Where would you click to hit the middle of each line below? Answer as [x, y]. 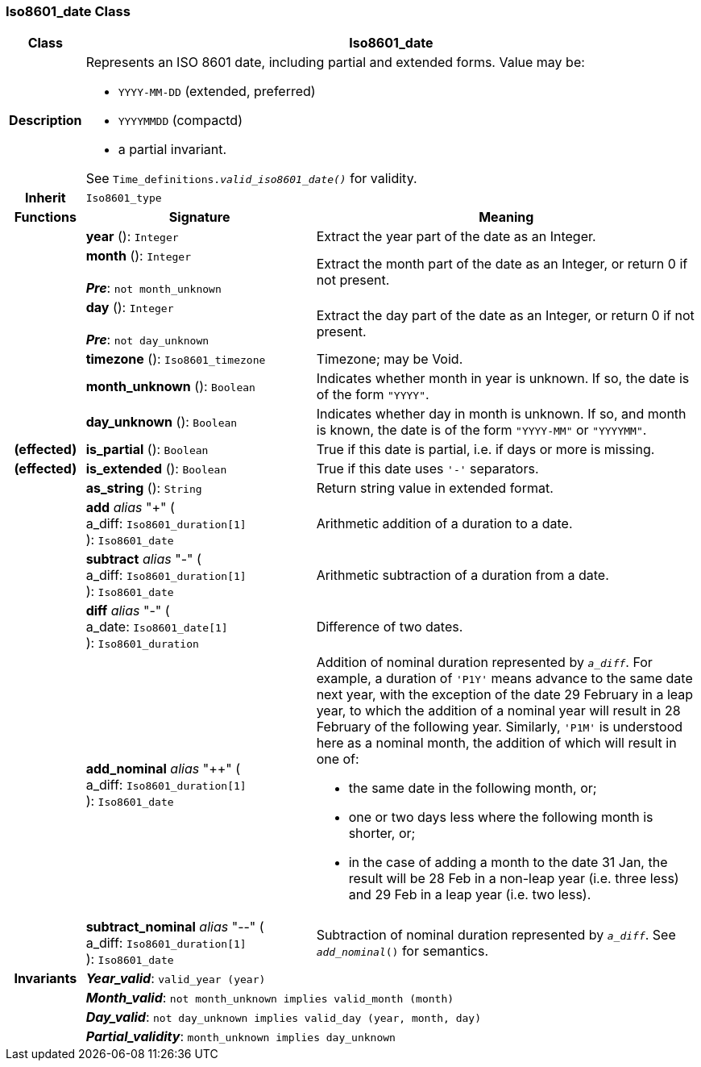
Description [46, 121]
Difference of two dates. [390, 627]
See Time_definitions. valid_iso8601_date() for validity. [251, 179]
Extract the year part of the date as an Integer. [456, 237]
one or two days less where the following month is [501, 817]
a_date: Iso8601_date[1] [157, 627]
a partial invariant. [172, 150]
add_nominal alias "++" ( [163, 769]
